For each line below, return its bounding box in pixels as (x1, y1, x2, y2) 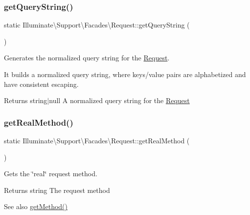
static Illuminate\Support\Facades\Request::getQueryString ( (4, 20, 190, 30)
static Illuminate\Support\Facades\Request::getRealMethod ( (4, 135, 190, 145)
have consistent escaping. (4, 79, 79, 89)
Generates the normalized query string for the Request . (4, 53, 170, 63)
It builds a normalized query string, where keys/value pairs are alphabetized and (4, 69, 246, 79)
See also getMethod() (4, 201, 68, 212)
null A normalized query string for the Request (49, 95, 190, 106)
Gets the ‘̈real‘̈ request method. (4, 168, 97, 179)
